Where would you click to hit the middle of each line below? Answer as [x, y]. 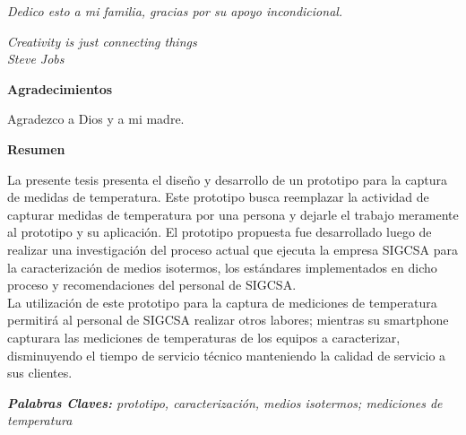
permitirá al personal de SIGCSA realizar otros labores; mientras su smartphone [228, 320]
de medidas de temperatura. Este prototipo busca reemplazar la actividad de [218, 197]
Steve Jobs [36, 59]
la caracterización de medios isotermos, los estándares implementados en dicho [222, 267]
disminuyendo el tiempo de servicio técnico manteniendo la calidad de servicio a [227, 355]
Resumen [36, 148]
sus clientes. [40, 373]
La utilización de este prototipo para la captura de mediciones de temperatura [222, 302]
